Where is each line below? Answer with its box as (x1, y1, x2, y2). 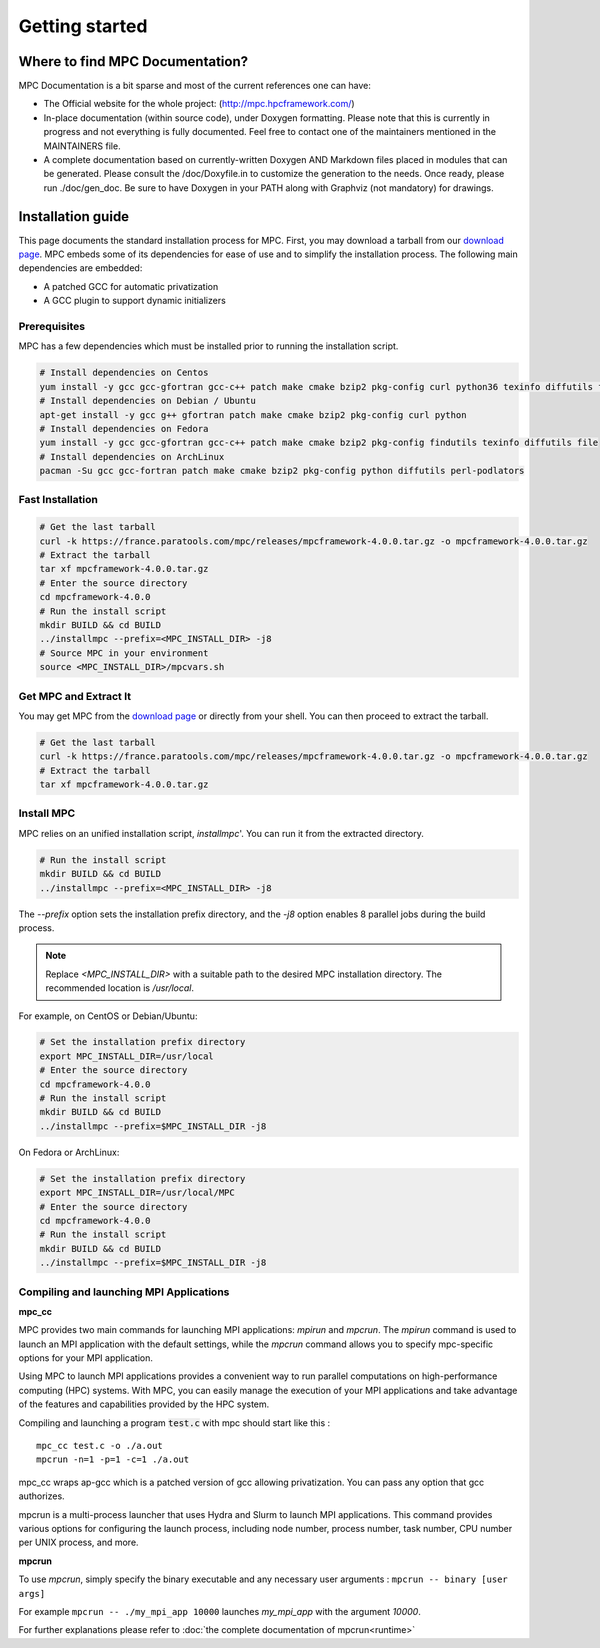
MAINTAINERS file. (43, 140, 121, 152)
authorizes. (18, 1490, 65, 1502)
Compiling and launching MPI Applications (18, 1285, 230, 1299)
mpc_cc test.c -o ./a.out (36, 1440, 164, 1451)
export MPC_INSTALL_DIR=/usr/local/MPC (39, 1187, 235, 1199)
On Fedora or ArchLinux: (18, 1146, 120, 1158)
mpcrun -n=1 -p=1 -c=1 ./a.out (36, 1454, 190, 1465)
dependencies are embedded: (18, 262, 143, 274)
